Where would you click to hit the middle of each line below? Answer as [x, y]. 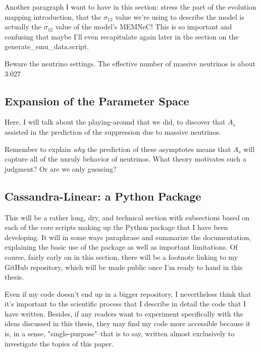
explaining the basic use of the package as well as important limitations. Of [121, 247]
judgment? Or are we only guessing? [61, 168]
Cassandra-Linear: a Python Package [103, 196]
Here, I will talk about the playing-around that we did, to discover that [115, 122]
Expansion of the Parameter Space [97, 101]
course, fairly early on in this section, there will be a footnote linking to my [121, 257]
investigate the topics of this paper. [59, 343]
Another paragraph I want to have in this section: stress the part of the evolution [131, 7]
